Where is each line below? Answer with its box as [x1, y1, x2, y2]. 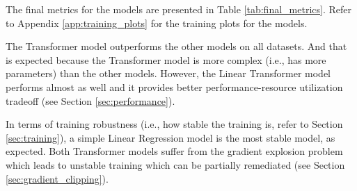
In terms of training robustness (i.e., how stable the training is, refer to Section [6, 117, 343, 131]
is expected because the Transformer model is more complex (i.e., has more [6, 52, 326, 67]
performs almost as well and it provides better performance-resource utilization [6, 79, 343, 94]
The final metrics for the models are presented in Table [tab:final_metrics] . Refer [6, 2, 351, 16]
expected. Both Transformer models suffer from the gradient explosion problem [6, 144, 343, 158]
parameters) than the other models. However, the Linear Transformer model [6, 66, 331, 81]
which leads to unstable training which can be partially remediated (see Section [6, 157, 345, 172]
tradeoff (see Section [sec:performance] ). [6, 93, 175, 108]
